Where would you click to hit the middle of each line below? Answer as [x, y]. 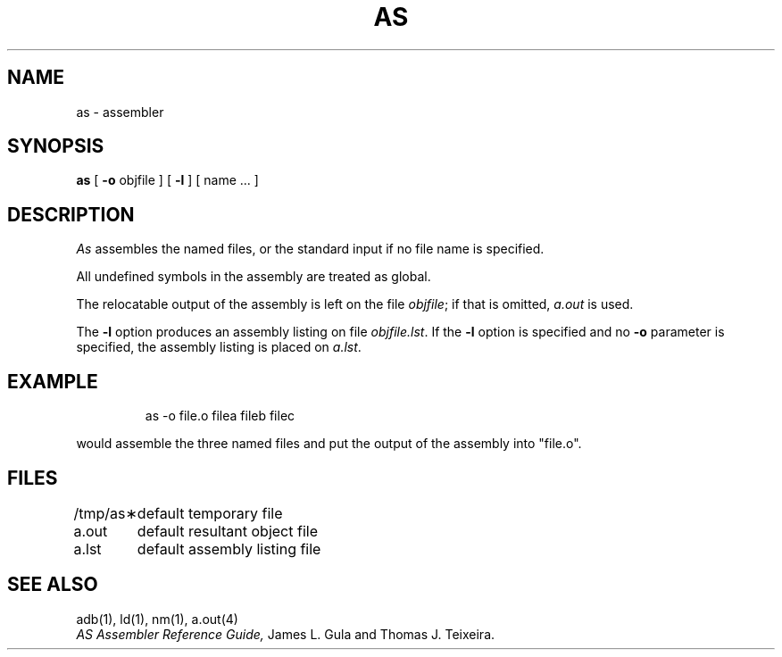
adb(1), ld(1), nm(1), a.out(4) [157, 619]
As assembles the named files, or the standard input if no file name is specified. [310, 249]
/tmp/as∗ [105, 513]
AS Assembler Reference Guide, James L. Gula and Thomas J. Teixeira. [286, 634]
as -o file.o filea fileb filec [220, 416]
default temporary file [210, 513]
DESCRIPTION [71, 214]
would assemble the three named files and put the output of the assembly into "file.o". [329, 444]
